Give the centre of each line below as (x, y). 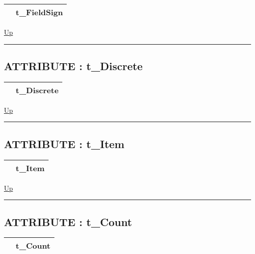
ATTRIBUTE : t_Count (68, 221)
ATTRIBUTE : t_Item (64, 143)
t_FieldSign (39, 12)
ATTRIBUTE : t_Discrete (73, 65)
